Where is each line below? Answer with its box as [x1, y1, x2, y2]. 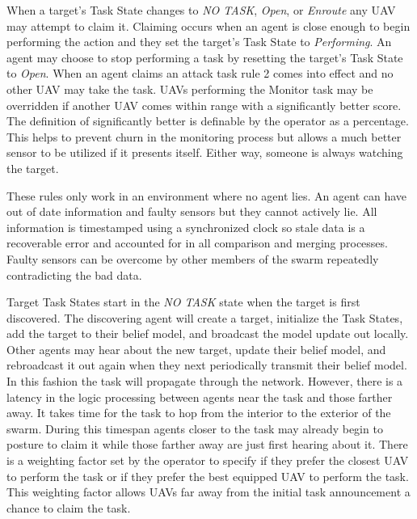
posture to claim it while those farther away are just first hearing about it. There [6, 436, 408, 453]
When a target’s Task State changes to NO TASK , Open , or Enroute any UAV [6, 2, 396, 18]
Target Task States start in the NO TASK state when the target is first [6, 293, 360, 310]
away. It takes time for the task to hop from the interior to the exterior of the [6, 404, 391, 421]
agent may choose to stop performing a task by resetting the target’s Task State [6, 49, 403, 65]
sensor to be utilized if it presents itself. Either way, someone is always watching [6, 144, 403, 161]
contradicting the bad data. [6, 266, 142, 283]
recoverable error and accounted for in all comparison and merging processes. [6, 234, 388, 251]
